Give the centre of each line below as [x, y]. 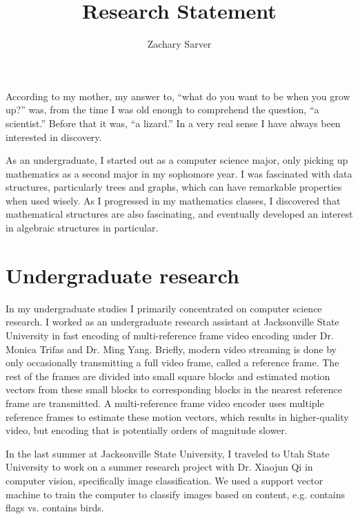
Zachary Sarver [179, 44]
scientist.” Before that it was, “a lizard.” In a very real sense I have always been [173, 123]
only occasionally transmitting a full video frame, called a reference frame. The [172, 362]
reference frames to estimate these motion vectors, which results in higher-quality [177, 416]
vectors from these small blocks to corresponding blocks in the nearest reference [174, 389]
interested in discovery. [54, 136]
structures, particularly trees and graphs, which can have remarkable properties [174, 187]
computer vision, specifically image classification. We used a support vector [165, 480]
